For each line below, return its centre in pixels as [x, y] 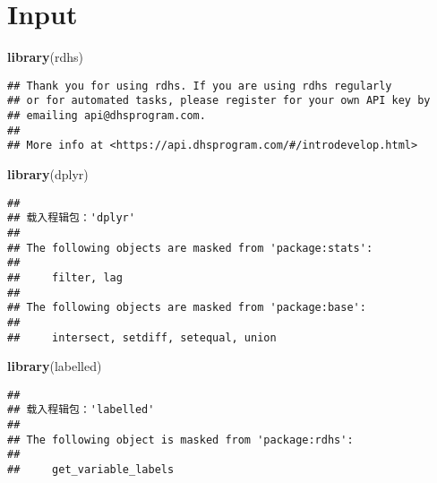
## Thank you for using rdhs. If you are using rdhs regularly [200, 86]
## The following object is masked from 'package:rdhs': [180, 440]
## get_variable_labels [91, 470]
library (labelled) [55, 366]
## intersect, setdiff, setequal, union [142, 337]
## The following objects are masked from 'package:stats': [190, 248]
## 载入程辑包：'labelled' [81, 410]
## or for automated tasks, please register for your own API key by [219, 101]
